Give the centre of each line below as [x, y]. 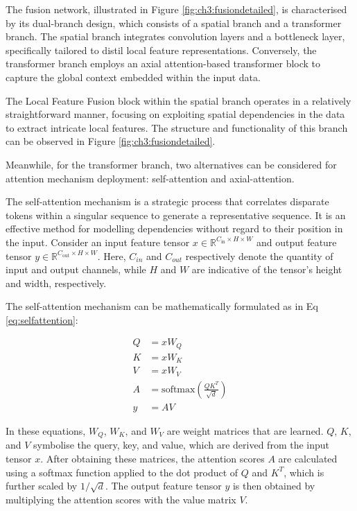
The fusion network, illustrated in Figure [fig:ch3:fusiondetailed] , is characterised [176, 9]
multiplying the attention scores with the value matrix [121, 499]
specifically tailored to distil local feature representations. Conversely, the [161, 50]
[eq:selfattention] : [42, 319]
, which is [304, 472]
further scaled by [42, 486]
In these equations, [46, 430]
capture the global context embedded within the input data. [133, 77]
